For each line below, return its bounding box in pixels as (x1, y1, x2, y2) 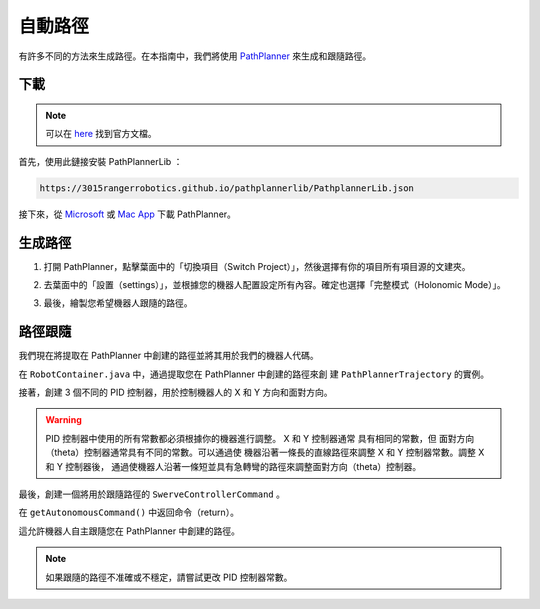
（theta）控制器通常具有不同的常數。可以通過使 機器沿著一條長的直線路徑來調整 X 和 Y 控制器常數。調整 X (45, 446, 485, 459)
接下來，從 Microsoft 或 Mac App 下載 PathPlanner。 (18, 208, 237, 220)
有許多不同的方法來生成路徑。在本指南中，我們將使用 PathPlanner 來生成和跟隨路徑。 (18, 50, 372, 62)
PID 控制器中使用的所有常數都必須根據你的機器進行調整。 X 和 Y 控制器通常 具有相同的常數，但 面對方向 (45, 432, 475, 444)
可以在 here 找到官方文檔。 (45, 128, 157, 140)
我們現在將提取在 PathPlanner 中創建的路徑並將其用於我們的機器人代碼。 (18, 350, 319, 362)
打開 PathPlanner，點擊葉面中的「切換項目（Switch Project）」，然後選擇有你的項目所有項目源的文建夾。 (43, 260, 471, 272)
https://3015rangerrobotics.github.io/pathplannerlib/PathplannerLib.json (39, 182, 415, 194)
